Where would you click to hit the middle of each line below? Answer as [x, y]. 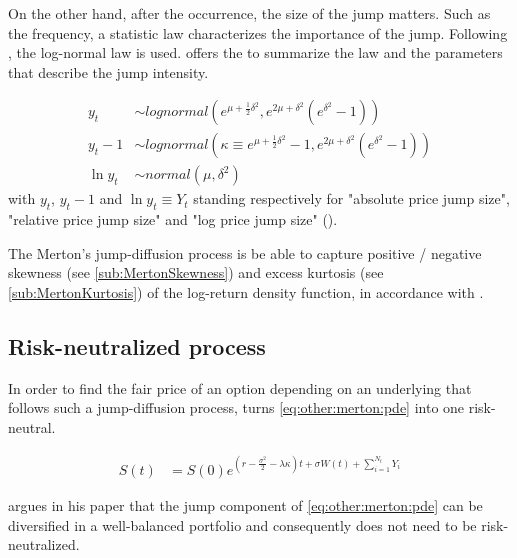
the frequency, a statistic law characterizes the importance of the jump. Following [258, 32]
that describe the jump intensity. [108, 71]
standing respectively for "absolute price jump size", [351, 198]
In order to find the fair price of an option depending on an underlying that [240, 387]
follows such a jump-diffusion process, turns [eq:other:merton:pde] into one [236, 407]
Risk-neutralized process [137, 346]
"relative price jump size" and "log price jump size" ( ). [173, 219]
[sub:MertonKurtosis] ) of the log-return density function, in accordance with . [246, 292]
